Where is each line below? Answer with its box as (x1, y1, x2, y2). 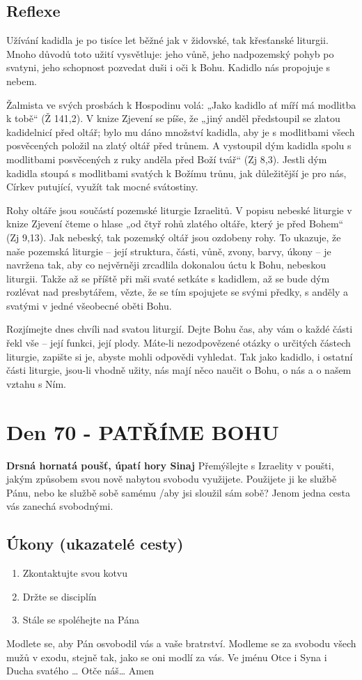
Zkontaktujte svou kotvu (22, 566, 128, 580)
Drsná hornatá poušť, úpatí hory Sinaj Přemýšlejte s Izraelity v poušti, (6, 458, 334, 472)
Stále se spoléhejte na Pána (22, 612, 139, 627)
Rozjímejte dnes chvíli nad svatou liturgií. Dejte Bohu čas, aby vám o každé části (6, 322, 353, 336)
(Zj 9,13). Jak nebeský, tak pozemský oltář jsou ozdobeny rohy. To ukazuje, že (6, 229, 341, 244)
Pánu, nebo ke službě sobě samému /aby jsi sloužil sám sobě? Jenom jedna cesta (6, 485, 351, 499)
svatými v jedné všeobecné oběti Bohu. (6, 298, 172, 312)
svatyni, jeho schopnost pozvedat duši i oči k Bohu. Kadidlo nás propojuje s (6, 60, 331, 75)
